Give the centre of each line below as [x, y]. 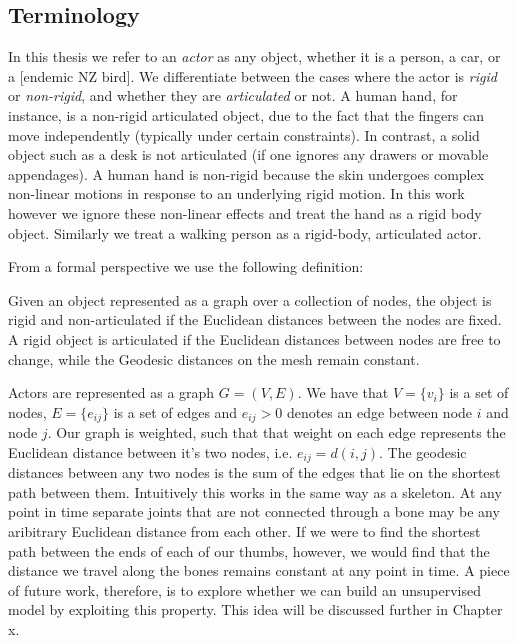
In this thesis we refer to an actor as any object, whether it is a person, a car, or [254, 56]
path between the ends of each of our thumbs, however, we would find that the [249, 550]
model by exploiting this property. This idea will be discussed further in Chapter [255, 609]
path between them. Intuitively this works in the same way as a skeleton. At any [255, 491]
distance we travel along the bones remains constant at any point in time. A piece [259, 570]
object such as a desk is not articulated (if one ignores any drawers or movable [248, 154]
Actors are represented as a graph [111, 392]
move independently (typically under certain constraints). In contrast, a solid [244, 134]
